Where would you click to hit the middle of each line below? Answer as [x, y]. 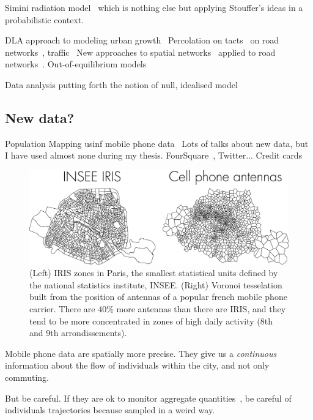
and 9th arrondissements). [78, 333]
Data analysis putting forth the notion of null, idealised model [121, 84]
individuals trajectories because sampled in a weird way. [110, 410]
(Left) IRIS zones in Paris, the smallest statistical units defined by [154, 273]
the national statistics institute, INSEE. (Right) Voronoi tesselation [156, 284]
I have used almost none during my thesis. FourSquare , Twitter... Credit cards [154, 155]
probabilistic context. [45, 19]
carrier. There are [62, 308]
